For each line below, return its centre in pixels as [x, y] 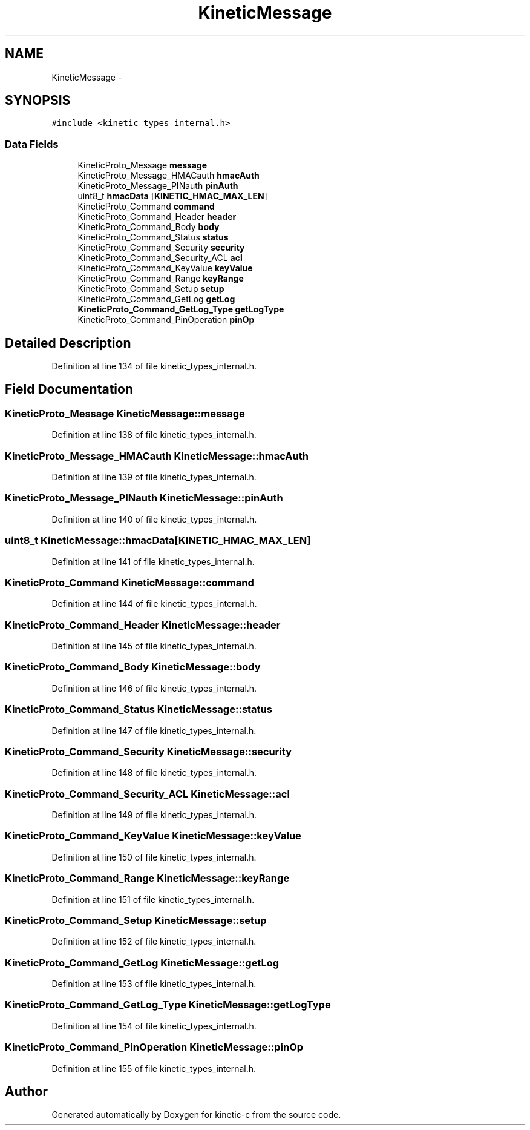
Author [26, 1091]
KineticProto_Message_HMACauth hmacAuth [168, 176]
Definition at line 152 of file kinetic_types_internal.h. [154, 942]
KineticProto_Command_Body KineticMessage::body [133, 667]
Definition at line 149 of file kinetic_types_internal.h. [154, 815]
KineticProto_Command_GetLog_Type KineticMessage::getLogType [168, 1005]
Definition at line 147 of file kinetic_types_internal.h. [154, 730]
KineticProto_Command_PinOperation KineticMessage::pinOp [154, 1047]
